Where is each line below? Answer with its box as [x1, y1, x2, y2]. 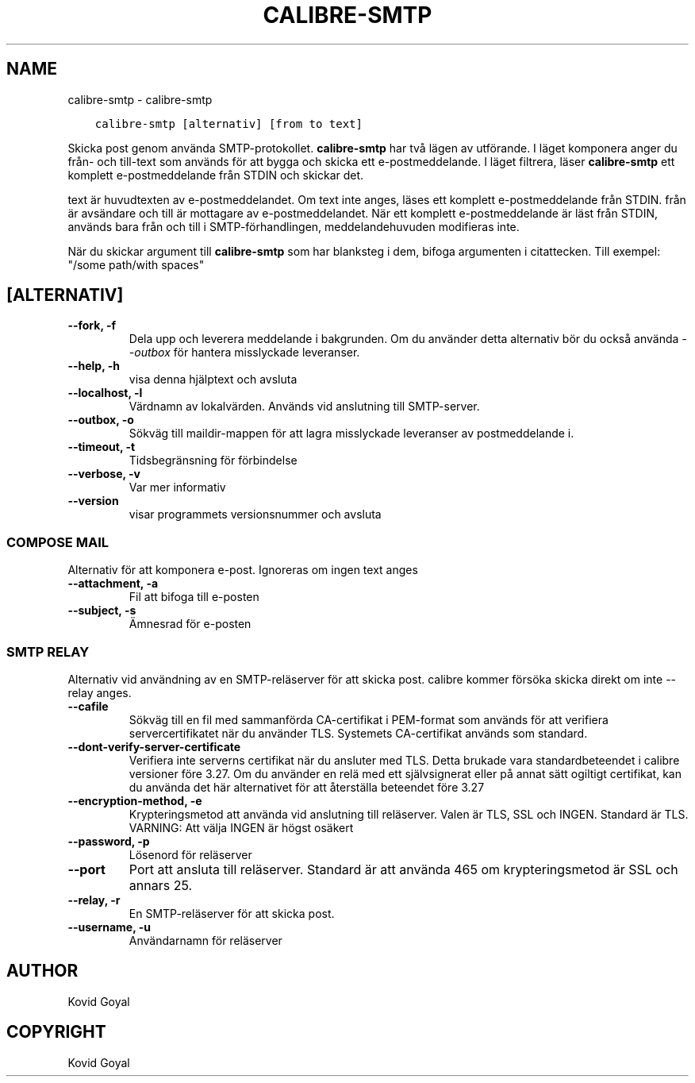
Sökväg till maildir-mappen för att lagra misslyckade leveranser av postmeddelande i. [129, 426, 574, 441]
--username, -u [67, 919, 151, 934]
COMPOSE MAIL [6, 534, 109, 550]
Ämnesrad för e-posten [129, 617, 252, 631]
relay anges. [67, 685, 132, 700]
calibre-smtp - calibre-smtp [67, 92, 213, 106]
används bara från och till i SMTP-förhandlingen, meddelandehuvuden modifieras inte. [67, 219, 520, 233]
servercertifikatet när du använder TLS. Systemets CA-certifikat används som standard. [129, 726, 588, 740]
